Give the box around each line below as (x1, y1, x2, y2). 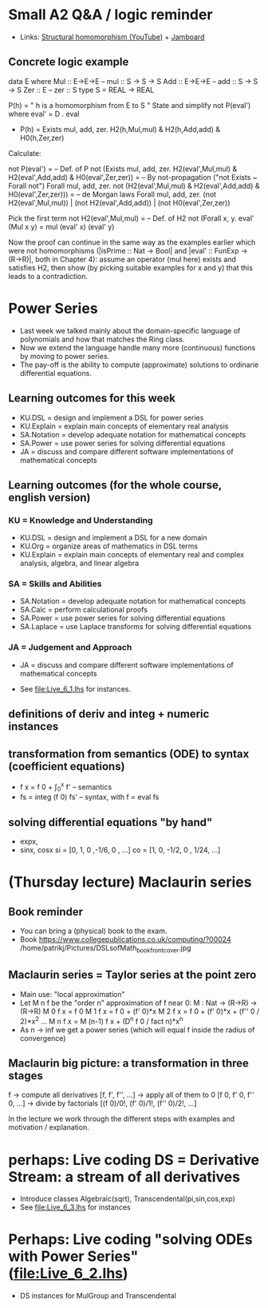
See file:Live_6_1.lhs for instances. (19, 684, 132, 693)
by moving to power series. (19, 351, 110, 361)
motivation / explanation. (8, 1123, 89, 1132)
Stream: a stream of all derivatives (8, 1167, 241, 1186)
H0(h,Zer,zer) (19, 133, 65, 142)
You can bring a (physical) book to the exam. (19, 926, 167, 936)
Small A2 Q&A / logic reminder (8, 6, 213, 24)
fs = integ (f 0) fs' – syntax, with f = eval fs (19, 792, 160, 802)
